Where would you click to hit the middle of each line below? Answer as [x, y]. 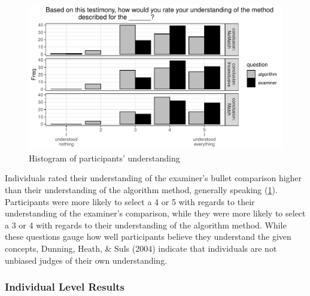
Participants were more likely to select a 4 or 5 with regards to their [130, 201]
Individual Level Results [65, 287]
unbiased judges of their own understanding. [86, 260]
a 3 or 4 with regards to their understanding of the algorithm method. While [146, 225]
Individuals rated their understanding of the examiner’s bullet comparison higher [154, 178]
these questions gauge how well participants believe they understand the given [148, 237]
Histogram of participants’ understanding [104, 158]
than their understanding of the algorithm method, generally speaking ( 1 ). [141, 190]
